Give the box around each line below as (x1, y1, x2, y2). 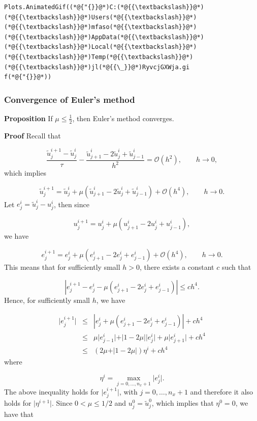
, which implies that (151, 398, 214, 408)
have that (4, 409, 34, 419)
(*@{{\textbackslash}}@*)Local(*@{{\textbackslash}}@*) (4, 43, 197, 51)
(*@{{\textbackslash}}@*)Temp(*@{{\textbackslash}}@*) (4, 53, 194, 61)
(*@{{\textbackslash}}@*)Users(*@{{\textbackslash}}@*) (4, 13, 197, 21)
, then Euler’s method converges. (72, 113, 174, 123)
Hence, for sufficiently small (4, 294, 90, 305)
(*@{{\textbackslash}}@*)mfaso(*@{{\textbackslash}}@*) (4, 23, 197, 31)
